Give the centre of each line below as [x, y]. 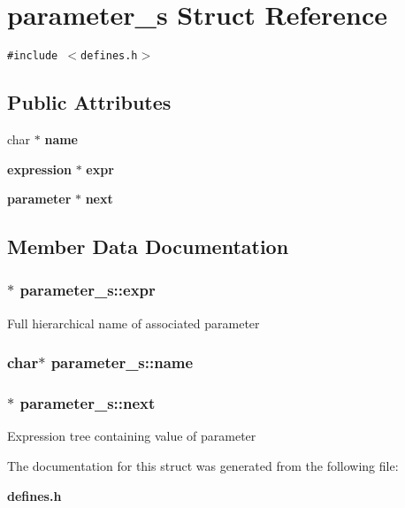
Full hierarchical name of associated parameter [134, 323]
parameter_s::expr [88, 290]
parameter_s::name [122, 362]
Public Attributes [89, 102]
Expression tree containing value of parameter [132, 436]
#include [33, 56]
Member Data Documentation [148, 246]
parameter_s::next [88, 403]
